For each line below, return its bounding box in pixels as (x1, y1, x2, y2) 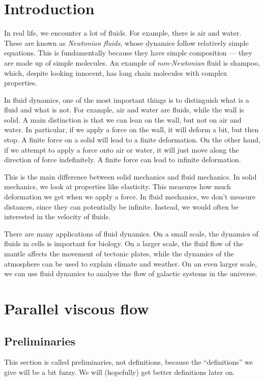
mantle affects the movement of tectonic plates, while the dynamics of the (4, 248, 234, 258)
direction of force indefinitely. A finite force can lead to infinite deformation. (4, 154, 241, 165)
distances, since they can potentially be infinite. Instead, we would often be (4, 201, 239, 212)
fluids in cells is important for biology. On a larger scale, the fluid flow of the (4, 238, 243, 249)
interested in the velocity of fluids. (4, 211, 111, 222)
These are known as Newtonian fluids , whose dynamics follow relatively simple (4, 37, 249, 48)
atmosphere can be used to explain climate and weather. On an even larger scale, (4, 258, 257, 269)
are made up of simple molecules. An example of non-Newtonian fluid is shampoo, (4, 57, 260, 68)
